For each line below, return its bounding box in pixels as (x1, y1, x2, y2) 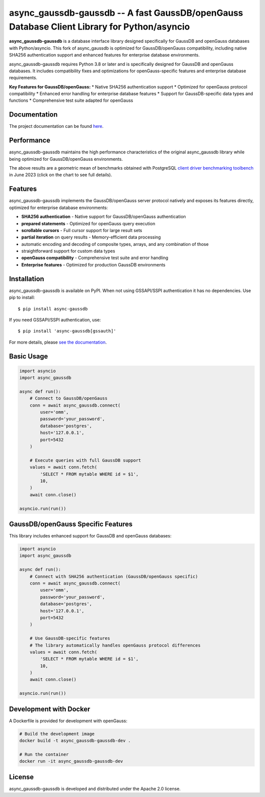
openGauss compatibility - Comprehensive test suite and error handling (21, 255, 169, 261)
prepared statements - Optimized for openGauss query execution (21, 220, 156, 226)
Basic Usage (9, 352, 48, 360)
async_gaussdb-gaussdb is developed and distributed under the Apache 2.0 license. (9, 786, 181, 792)
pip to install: (9, 295, 35, 300)
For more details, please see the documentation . (9, 339, 107, 345)
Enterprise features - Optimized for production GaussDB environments (21, 262, 166, 267)
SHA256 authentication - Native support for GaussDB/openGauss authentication (21, 214, 186, 220)
